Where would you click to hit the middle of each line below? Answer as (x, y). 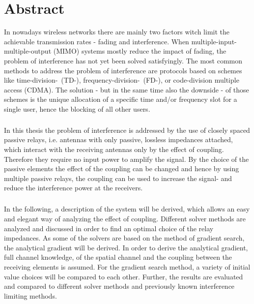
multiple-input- (214, 41)
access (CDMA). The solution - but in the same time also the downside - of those (127, 89)
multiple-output (28, 51)
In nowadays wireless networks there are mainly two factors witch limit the (117, 32)
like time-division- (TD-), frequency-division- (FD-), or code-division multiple (122, 80)
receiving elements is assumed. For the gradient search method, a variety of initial (127, 266)
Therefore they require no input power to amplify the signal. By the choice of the (127, 159)
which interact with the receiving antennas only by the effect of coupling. (114, 149)
